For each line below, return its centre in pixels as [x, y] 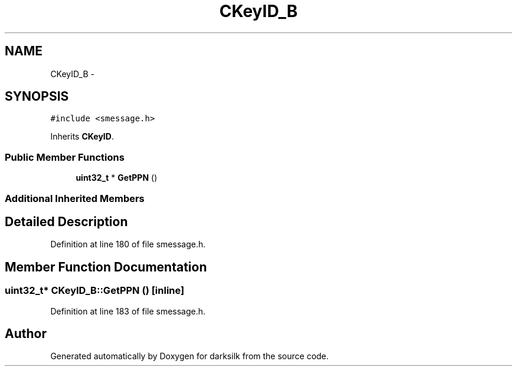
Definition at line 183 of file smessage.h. [128, 311]
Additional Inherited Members [75, 198]
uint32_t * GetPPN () [117, 178]
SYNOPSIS [37, 97]
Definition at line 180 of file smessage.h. [128, 244]
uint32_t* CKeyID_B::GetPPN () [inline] [95, 291]
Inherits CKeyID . [82, 137]
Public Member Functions [65, 157]
